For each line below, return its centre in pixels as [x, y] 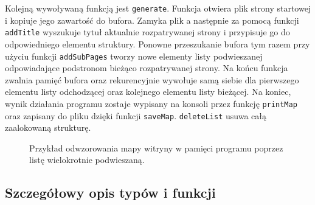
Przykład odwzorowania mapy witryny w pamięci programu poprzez [156, 148]
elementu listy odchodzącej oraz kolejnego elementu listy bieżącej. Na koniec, [148, 92]
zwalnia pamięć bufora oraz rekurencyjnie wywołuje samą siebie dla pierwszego [152, 79]
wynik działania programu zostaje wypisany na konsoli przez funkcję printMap [151, 103]
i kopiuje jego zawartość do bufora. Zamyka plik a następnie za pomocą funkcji [152, 20]
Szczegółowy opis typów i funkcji [110, 193]
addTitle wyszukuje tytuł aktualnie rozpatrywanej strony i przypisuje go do [147, 32]
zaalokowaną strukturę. [48, 127]
